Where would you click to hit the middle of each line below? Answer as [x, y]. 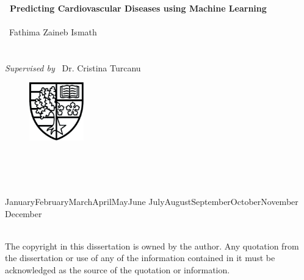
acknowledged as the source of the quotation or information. [118, 269]
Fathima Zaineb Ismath [53, 31]
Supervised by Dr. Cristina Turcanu [73, 67]
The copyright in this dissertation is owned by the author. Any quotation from [152, 246]
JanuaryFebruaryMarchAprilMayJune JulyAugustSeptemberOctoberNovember [152, 202]
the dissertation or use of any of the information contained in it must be [140, 258]
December [24, 213]
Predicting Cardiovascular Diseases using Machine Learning [138, 8]
